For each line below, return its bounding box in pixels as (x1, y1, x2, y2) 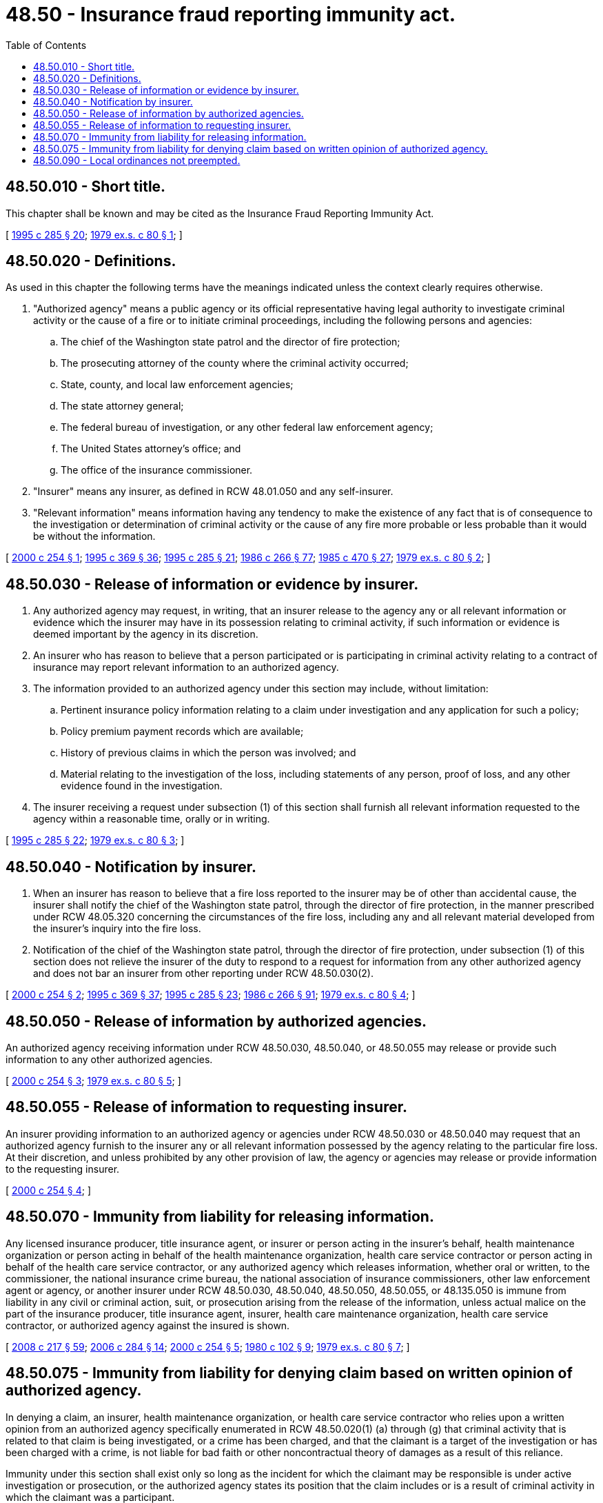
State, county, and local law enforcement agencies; (61, 379, 294, 391)
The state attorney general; (61, 400, 184, 412)
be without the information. (33, 530, 156, 543)
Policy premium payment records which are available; (61, 725, 304, 738)
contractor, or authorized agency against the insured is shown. (6, 1319, 290, 1331)
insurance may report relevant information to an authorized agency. (33, 661, 339, 674)
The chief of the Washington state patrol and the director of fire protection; (61, 336, 400, 348)
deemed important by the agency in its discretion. (33, 628, 258, 640)
